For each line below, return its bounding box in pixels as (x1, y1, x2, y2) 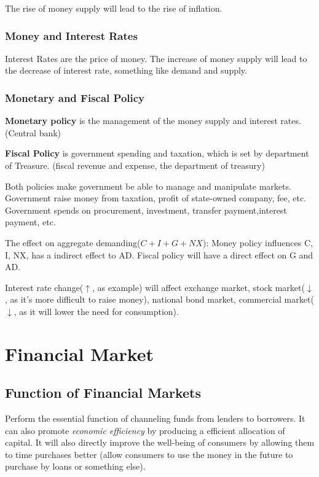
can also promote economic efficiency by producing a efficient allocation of (5, 424, 285, 436)
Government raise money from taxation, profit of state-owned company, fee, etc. (5, 192, 306, 204)
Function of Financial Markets (5, 383, 201, 402)
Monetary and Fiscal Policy (5, 90, 145, 105)
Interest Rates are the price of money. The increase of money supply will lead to (5, 52, 307, 64)
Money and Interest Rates (5, 28, 138, 43)
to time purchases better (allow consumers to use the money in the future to (5, 448, 293, 460)
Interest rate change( (5, 281, 84, 293)
